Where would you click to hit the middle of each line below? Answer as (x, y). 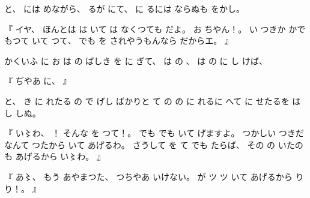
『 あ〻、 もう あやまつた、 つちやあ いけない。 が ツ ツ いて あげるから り (154, 176)
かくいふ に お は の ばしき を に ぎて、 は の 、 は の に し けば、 (136, 60)
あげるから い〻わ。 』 (60, 156)
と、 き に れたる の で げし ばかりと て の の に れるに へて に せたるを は (153, 100)
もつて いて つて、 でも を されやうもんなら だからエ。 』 (119, 40)
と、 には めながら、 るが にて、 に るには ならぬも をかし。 (125, 8)
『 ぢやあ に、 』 (38, 81)
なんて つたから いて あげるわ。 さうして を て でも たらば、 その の (140, 144)
